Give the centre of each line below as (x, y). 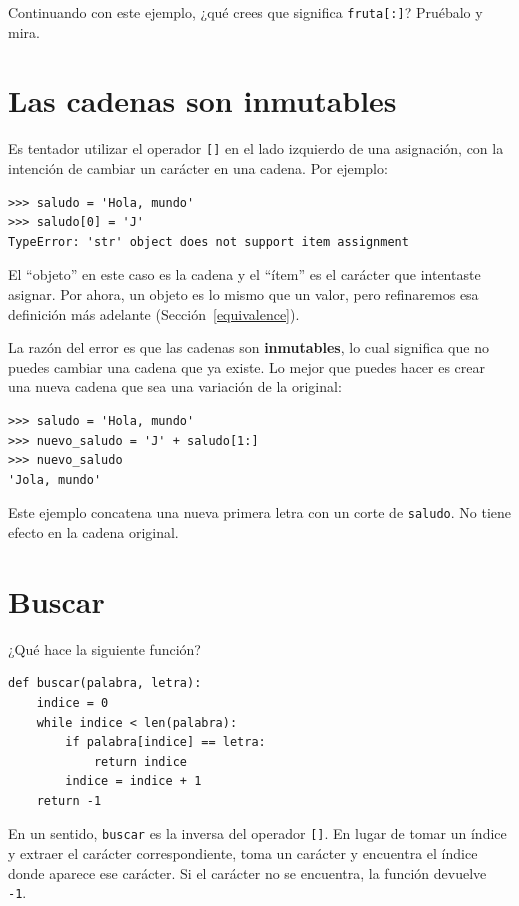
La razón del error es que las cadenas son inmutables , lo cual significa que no (248, 347)
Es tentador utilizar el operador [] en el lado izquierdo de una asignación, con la (256, 148)
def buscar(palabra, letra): (105, 683)
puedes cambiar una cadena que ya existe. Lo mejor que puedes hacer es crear (247, 366)
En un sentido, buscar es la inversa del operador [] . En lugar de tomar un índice (257, 833)
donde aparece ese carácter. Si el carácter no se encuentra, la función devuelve (247, 872)
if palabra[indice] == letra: (165, 742)
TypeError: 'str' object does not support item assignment (208, 241)
